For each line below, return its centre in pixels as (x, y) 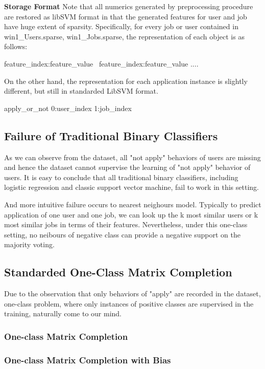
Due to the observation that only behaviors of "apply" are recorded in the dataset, (132, 294)
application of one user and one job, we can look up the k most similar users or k (131, 214)
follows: (16, 46)
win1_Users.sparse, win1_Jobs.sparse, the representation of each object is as (124, 36)
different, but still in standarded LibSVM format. (81, 91)
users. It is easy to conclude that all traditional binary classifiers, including (121, 177)
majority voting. (29, 244)
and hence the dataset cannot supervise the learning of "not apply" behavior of (127, 167)
